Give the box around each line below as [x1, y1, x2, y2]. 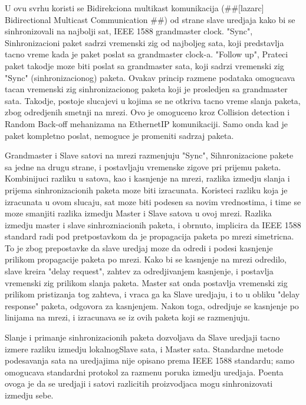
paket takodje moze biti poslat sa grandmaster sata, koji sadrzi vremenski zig [5, 59, 284, 72]
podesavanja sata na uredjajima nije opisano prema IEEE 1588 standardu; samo [5, 354, 295, 367]
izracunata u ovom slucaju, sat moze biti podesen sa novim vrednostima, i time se [5, 195, 301, 208]
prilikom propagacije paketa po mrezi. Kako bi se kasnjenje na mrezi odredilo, [5, 253, 287, 265]
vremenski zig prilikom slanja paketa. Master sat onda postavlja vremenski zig [5, 276, 288, 289]
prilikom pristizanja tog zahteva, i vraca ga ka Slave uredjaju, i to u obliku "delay [5, 288, 300, 300]
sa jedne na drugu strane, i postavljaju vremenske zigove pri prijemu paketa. [5, 160, 281, 173]
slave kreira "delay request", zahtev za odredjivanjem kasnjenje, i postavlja [5, 265, 274, 277]
